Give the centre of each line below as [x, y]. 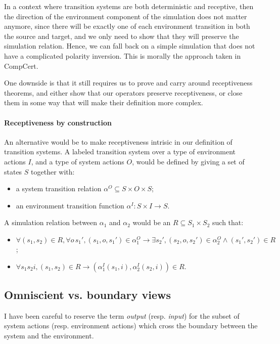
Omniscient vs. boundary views [88, 295]
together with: [53, 171]
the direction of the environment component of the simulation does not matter [126, 16]
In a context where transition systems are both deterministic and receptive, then [129, 6]
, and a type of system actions [78, 161]
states [13, 171]
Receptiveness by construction [58, 122]
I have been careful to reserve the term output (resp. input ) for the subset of [122, 315]
